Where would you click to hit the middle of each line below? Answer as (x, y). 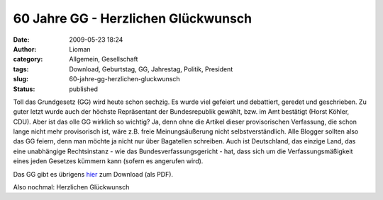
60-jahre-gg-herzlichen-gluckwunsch (124, 79)
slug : (21, 79)
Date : (21, 40)
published (84, 89)
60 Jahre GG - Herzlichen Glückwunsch (133, 18)
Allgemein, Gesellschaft (104, 59)
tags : (21, 69)
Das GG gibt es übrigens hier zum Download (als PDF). (93, 174)
